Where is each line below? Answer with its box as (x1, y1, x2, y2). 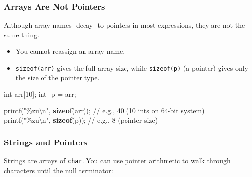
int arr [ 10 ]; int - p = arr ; (4, 89, 76, 99)
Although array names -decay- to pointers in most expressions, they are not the (4, 20, 245, 30)
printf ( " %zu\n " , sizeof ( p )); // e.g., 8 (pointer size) (4, 115, 158, 125)
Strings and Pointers (4, 136, 87, 148)
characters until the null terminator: (4, 165, 113, 175)
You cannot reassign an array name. (15, 46, 125, 56)
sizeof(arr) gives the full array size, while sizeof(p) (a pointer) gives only (15, 63, 248, 72)
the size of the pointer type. (15, 72, 100, 82)
